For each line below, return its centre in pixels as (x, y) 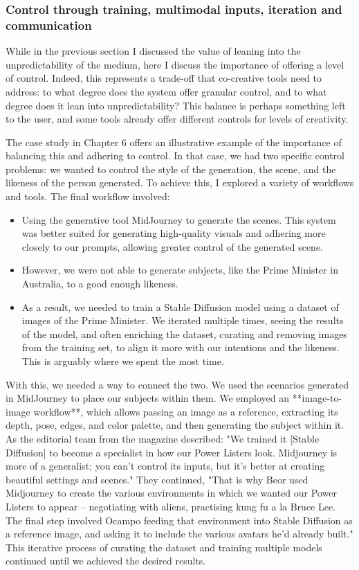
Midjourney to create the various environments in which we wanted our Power (171, 493)
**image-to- (317, 398)
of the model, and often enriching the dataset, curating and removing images (184, 333)
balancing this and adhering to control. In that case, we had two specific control (175, 155)
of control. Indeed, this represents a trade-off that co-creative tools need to (164, 78)
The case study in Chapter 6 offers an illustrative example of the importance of (174, 142)
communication (49, 25)
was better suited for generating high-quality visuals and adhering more (174, 233)
